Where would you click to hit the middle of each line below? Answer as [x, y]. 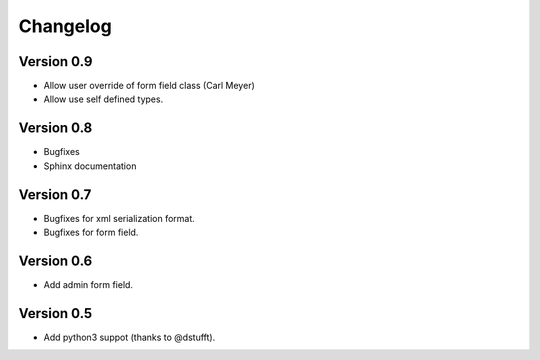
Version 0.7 [55, 194]
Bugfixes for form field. [91, 232]
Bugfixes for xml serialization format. [119, 218]
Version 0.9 [55, 61]
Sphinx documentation [90, 166]
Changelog [65, 26]
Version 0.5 [55, 313]
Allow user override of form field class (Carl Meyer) [149, 86]
